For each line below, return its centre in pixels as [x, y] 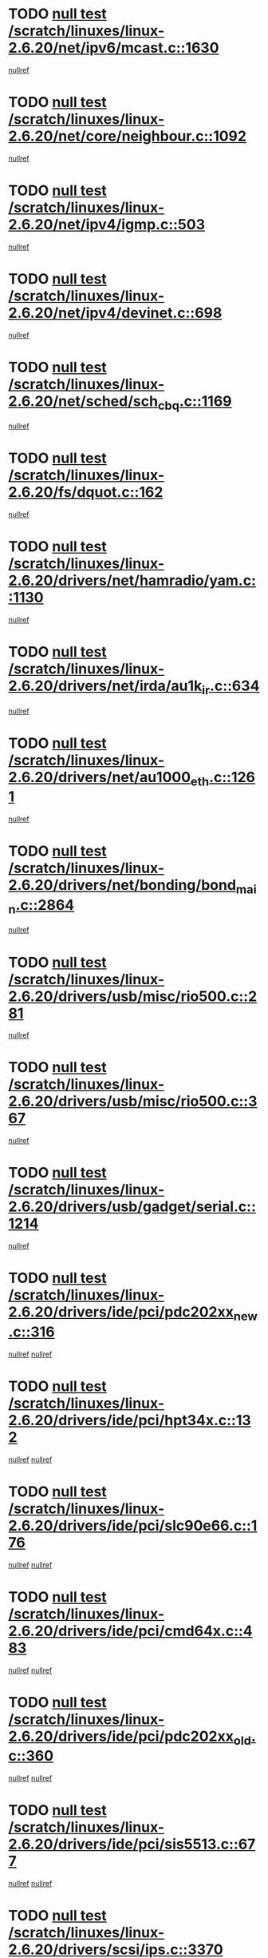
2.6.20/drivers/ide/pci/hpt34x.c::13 [130, 1420]
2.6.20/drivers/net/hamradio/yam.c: [132, 581]
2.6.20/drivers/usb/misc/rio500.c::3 [133, 1101]
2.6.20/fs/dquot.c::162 [86, 492]
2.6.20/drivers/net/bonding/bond [122, 886]
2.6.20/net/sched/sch [83, 401]
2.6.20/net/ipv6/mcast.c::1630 [114, 48]
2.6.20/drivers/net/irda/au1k [105, 686]
